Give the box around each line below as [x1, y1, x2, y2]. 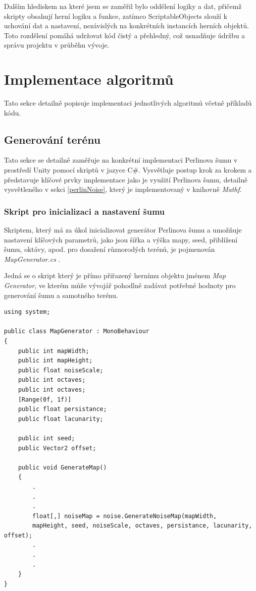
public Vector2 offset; [18, 444, 97, 452]
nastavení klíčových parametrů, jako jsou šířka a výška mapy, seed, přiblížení [4, 234, 238, 244]
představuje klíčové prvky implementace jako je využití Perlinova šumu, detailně [4, 174, 248, 184]
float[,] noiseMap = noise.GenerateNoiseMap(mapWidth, [32, 512, 217, 520]
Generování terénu [4, 131, 101, 147]
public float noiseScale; [18, 366, 103, 374]
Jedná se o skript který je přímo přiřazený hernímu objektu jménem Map [4, 270, 226, 281]
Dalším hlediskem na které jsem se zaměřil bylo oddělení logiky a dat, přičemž [4, 1, 242, 11]
